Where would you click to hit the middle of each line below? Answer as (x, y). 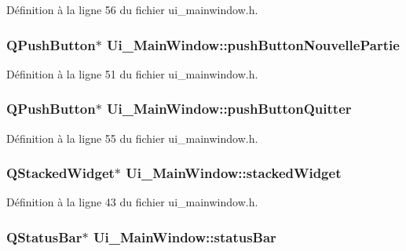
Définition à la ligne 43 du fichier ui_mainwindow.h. (132, 202)
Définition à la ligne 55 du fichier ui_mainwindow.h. (132, 138)
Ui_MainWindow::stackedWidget (234, 173)
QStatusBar (44, 236)
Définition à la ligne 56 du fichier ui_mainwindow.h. (132, 9)
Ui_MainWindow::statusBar (185, 236)
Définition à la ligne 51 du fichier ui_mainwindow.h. (132, 73)
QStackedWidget (60, 173)
